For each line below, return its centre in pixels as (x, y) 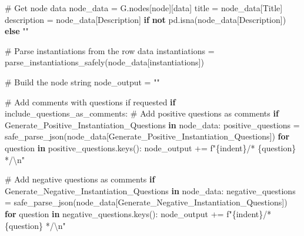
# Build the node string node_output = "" (82, 82)
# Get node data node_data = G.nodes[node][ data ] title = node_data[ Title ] (144, 8)
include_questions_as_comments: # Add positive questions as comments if (142, 113)
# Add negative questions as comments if (80, 179)
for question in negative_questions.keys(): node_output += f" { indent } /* (138, 213)
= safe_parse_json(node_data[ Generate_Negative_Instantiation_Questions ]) (146, 202)
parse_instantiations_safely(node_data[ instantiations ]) (104, 62)
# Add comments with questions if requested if (90, 102)
